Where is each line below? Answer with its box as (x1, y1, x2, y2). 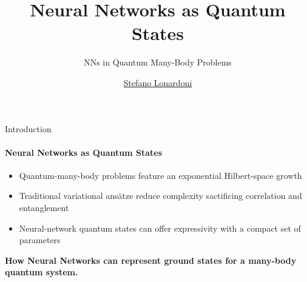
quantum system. (5, 266, 78, 278)
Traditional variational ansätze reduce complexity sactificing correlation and (19, 189, 302, 202)
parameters (19, 233, 61, 246)
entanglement (19, 201, 69, 214)
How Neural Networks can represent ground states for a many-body (5, 253, 297, 266)
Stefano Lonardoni (123, 76, 192, 89)
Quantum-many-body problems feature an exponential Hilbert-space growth (19, 169, 302, 181)
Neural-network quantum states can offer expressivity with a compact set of (19, 221, 301, 234)
